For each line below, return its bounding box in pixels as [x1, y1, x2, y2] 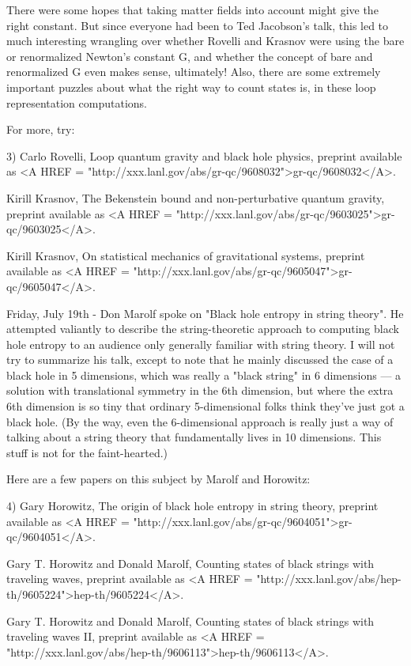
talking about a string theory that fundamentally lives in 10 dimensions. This [6, 429, 382, 445]
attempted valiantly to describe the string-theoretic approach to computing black [6, 320, 399, 337]
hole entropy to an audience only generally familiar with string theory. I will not [6, 335, 395, 352]
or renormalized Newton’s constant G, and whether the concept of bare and [6, 47, 373, 64]
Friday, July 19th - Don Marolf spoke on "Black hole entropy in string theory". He [6, 305, 404, 321]
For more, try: [6, 121, 75, 138]
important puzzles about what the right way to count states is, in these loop [6, 78, 376, 95]
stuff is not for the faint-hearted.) [6, 444, 168, 460]
